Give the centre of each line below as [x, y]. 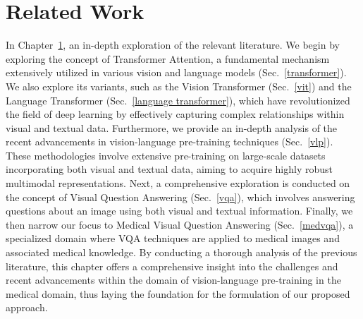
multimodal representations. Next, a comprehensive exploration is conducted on [178, 183]
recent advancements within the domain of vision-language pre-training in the [173, 280]
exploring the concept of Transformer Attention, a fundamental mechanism [168, 58]
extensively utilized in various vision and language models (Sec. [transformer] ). [176, 72]
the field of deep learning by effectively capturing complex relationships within [175, 114]
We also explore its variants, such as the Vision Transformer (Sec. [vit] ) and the [179, 86]
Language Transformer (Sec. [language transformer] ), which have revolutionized [178, 100]
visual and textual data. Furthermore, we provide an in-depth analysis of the [172, 127]
